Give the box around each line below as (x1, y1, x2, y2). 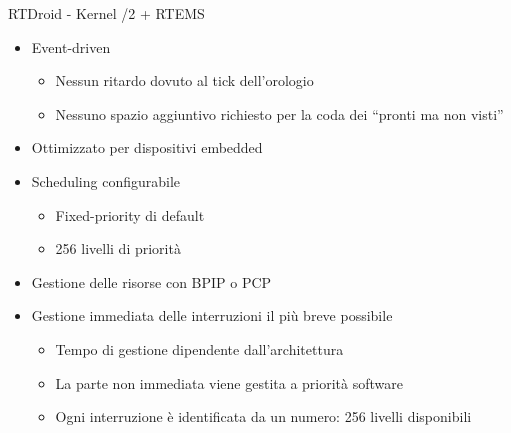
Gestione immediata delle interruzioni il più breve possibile (31, 305, 393, 326)
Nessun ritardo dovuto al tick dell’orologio (55, 70, 314, 91)
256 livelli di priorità (55, 238, 181, 259)
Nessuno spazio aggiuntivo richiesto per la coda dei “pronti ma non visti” (55, 103, 504, 124)
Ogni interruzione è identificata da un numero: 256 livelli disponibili (55, 406, 472, 427)
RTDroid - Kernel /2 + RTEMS (8, 3, 205, 23)
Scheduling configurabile (31, 170, 181, 191)
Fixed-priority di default (55, 204, 205, 225)
